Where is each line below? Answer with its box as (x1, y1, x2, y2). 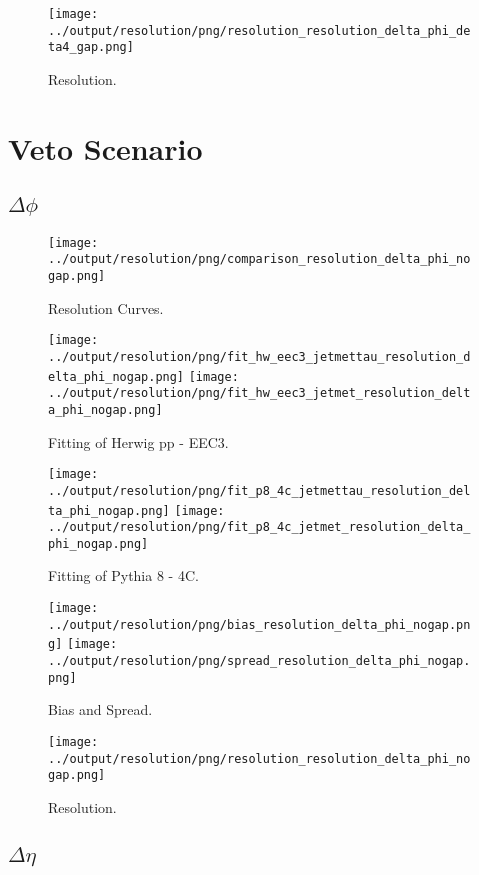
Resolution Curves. (48, 297, 164, 318)
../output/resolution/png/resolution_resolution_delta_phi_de (48, 23, 471, 38)
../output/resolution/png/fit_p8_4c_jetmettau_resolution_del (48, 483, 471, 498)
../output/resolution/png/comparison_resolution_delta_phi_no (48, 252, 471, 267)
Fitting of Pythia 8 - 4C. (48, 565, 199, 586)
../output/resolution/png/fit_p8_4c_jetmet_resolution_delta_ (48, 520, 471, 535)
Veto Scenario (8, 127, 203, 168)
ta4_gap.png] (48, 40, 134, 55)
